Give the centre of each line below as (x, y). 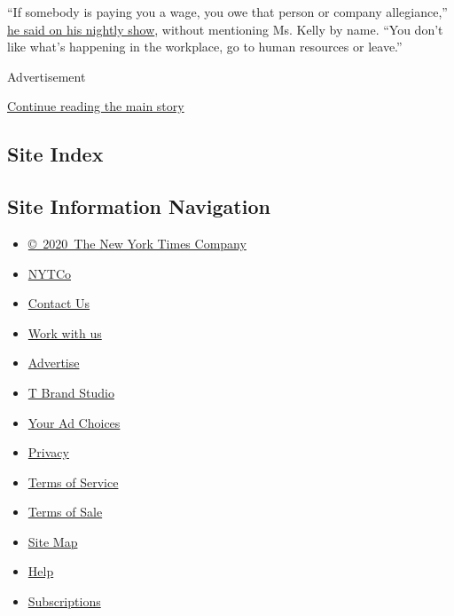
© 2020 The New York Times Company (137, 243)
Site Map (53, 541)
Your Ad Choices (74, 422)
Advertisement (47, 76)
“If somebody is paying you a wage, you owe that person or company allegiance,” (227, 12)
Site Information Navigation (139, 206)
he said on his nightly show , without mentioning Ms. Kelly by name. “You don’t (225, 29)
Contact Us (59, 303)
